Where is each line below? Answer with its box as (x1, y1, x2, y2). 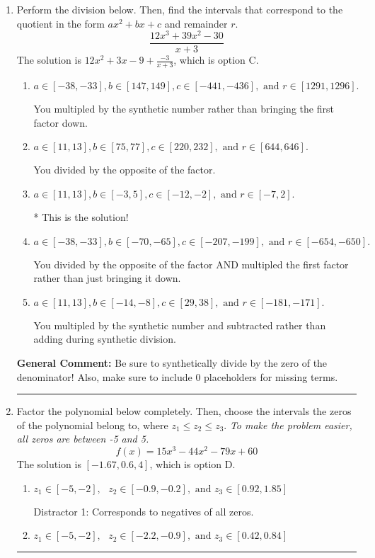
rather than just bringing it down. (33, 271, 181, 285)
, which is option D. (149, 456, 236, 471)
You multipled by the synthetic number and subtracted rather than (33, 317, 326, 332)
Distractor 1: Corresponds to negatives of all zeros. (33, 503, 254, 518)
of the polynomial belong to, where (16, 417, 168, 432)
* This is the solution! (33, 209, 129, 224)
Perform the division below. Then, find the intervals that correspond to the (16, 2, 343, 16)
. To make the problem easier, (224, 417, 352, 432)
